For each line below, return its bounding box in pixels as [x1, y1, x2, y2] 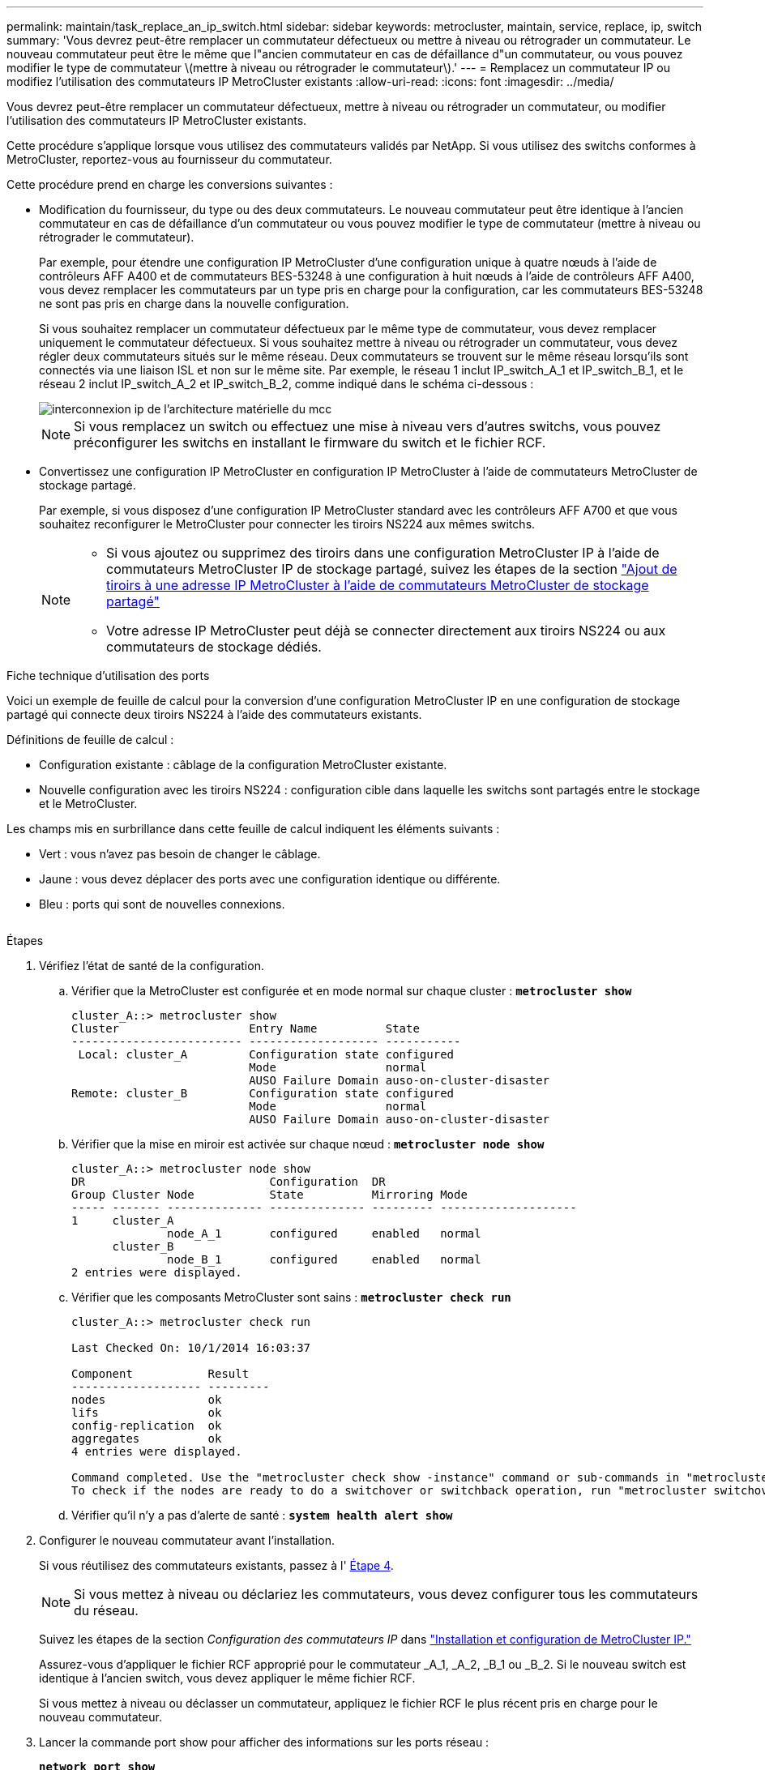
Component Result [71, 1367, 250, 1380]
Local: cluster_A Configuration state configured [78, 1048, 455, 1061]
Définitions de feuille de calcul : [6, 733, 174, 746]
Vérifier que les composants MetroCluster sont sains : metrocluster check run [71, 1290, 511, 1304]
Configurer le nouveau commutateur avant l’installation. [39, 1533, 335, 1547]
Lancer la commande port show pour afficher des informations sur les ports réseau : [39, 1735, 489, 1749]
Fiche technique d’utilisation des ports [6, 669, 210, 682]
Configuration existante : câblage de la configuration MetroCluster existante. [39, 758, 447, 772]
